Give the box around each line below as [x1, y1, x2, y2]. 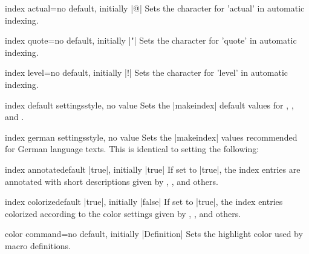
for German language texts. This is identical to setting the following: [5, 142, 259, 155]
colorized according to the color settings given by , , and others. [5, 207, 241, 219]
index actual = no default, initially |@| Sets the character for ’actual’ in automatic [5, 2, 305, 14]
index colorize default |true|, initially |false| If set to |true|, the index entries [5, 195, 283, 208]
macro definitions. [5, 239, 71, 252]
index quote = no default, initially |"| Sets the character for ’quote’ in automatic [5, 34, 297, 47]
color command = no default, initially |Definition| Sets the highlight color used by [5, 227, 303, 240]
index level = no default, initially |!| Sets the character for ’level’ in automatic [5, 66, 288, 79]
